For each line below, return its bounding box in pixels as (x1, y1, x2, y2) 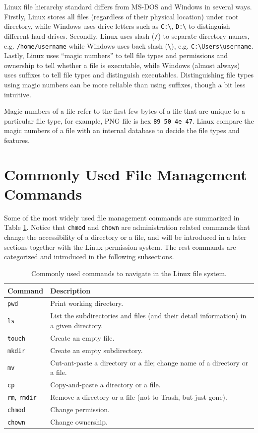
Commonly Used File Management (4, 164, 247, 184)
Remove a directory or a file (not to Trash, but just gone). (50, 391, 227, 402)
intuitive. (4, 89, 31, 99)
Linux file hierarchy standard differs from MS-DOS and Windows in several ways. (4, 1, 252, 11)
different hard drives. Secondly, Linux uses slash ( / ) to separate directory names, (4, 30, 250, 41)
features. (4, 135, 30, 145)
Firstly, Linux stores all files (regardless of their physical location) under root (4, 11, 239, 21)
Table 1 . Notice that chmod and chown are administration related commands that (4, 222, 250, 232)
